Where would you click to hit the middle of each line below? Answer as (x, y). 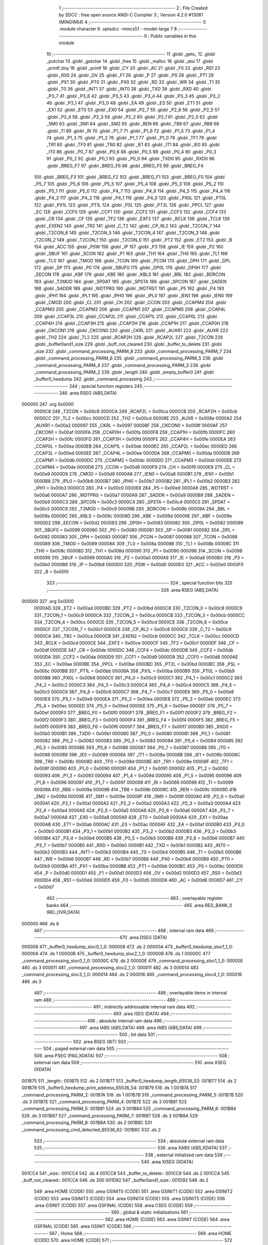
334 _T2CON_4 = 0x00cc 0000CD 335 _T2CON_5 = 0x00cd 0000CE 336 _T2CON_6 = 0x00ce (131, 622)
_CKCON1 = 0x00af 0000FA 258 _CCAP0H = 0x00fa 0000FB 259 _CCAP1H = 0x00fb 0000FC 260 (134, 432)
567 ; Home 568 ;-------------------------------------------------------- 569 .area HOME (140, 1233)
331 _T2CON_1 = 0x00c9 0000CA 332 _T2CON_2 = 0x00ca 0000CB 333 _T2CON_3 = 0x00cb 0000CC (139, 615)
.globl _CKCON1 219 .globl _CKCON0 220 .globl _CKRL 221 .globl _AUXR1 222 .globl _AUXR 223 (131, 330)
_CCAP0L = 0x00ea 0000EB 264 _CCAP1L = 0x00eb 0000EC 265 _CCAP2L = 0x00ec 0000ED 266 (135, 446)
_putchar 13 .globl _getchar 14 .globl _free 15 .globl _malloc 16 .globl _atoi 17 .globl (130, 61)
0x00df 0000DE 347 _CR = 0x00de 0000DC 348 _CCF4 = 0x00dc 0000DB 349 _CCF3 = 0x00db (134, 650)
